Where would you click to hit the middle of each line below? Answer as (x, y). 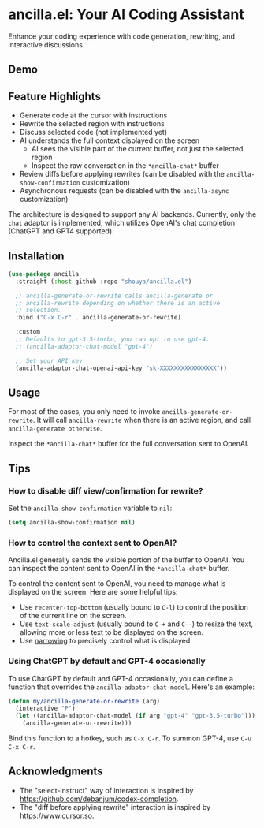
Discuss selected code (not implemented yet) (93, 132)
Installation (36, 256)
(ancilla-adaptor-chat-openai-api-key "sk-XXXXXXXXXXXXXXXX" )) (121, 368)
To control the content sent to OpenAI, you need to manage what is (117, 584)
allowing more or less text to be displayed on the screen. (111, 632)
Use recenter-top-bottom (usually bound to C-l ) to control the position (134, 607)
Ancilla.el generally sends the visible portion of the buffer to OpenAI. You (126, 560)
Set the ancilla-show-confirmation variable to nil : (90, 508)
